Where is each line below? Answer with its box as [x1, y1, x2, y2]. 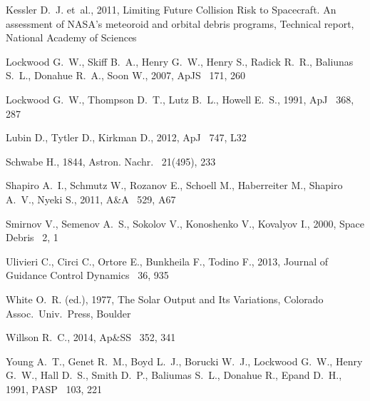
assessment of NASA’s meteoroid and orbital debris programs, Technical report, [6, 16, 354, 31]
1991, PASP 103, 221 [6, 381, 102, 396]
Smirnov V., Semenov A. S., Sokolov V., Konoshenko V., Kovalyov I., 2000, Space [6, 215, 364, 230]
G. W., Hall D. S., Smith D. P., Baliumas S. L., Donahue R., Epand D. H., [6, 367, 342, 382]
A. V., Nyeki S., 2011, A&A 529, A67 [6, 191, 176, 206]
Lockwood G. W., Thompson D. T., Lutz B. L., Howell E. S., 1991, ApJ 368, [6, 91, 354, 106]
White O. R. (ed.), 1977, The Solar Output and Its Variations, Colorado [6, 291, 324, 306]
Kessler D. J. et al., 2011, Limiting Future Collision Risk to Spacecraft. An [6, 2, 336, 16]
